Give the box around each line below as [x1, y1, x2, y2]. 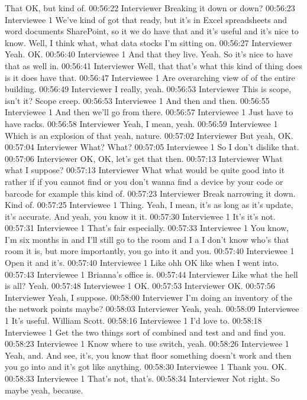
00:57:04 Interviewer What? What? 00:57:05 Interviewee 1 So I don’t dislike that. [5, 141, 299, 153]
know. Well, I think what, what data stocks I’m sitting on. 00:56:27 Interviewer [5, 36, 292, 48]
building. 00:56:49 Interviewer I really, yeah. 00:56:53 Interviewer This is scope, [5, 83, 292, 95]
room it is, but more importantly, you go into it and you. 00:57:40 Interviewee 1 [5, 245, 295, 257]
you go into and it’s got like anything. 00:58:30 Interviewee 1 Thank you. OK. [5, 360, 287, 373]
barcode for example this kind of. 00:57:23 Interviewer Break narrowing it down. [5, 187, 296, 199]
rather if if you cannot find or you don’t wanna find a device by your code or [5, 175, 283, 187]
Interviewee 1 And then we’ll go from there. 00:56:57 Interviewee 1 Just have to [5, 106, 293, 118]
